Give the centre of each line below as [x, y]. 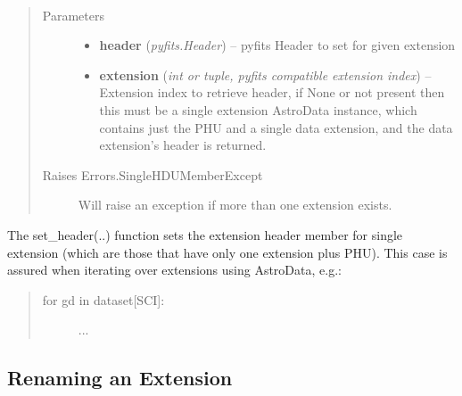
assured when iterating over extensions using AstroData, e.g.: [174, 270]
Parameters [73, 15]
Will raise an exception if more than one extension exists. [235, 205]
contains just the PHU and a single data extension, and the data [276, 127]
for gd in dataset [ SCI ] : [103, 299]
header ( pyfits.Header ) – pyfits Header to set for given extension [277, 45]
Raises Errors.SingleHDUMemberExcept [153, 174]
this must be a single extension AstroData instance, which [258, 109]
